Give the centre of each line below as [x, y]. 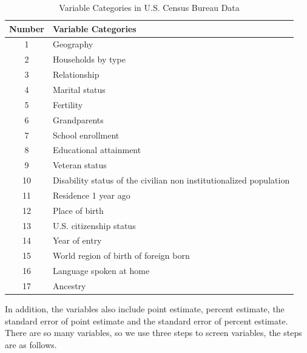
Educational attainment [97, 150]
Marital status [79, 89]
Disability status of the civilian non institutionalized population [171, 180]
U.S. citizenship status [94, 225]
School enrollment [86, 135]
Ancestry [69, 285]
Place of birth [78, 210]
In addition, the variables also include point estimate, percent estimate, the [145, 309]
